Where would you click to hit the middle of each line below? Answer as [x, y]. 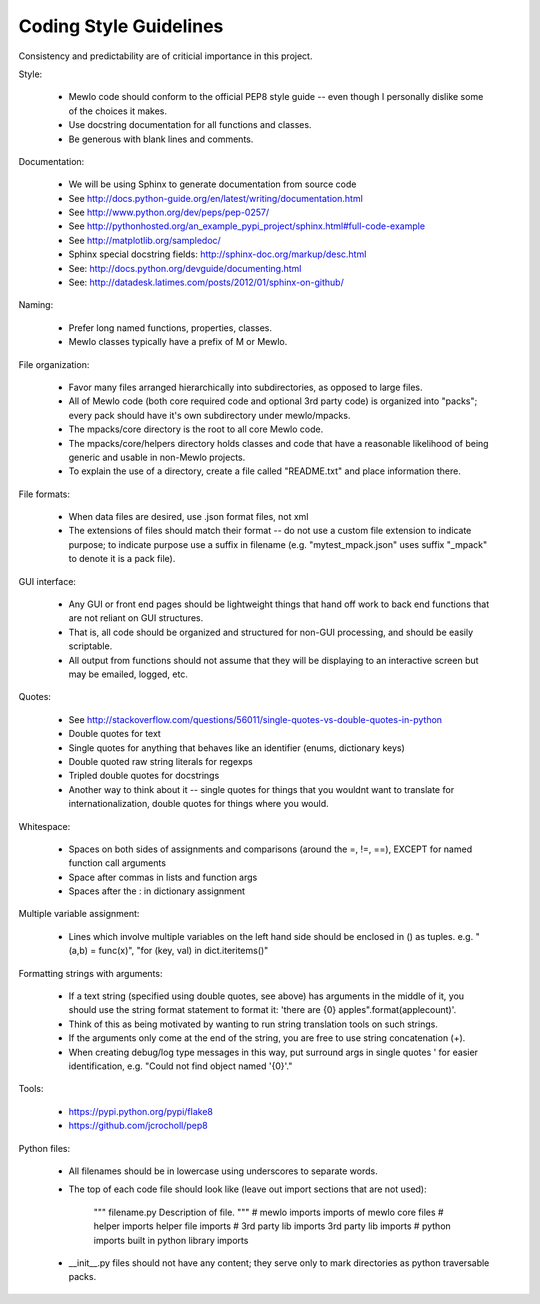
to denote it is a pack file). [122, 559]
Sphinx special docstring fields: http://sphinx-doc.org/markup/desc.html [217, 254]
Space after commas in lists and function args [163, 877]
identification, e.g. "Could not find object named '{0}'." [180, 1066]
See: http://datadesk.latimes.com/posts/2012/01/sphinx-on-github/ [206, 282]
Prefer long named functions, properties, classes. [170, 327]
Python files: [44, 1148]
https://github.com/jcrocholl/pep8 [138, 1126]
